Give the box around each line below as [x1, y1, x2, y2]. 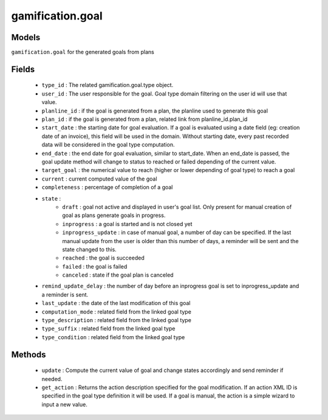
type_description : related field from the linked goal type [41, 317, 191, 324]
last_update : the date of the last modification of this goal [41, 300, 191, 307]
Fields [11, 64, 35, 74]
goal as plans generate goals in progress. [62, 212, 166, 219]
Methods [11, 349, 46, 360]
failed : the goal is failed [62, 263, 128, 270]
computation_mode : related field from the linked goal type [41, 308, 191, 315]
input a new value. [41, 401, 87, 408]
